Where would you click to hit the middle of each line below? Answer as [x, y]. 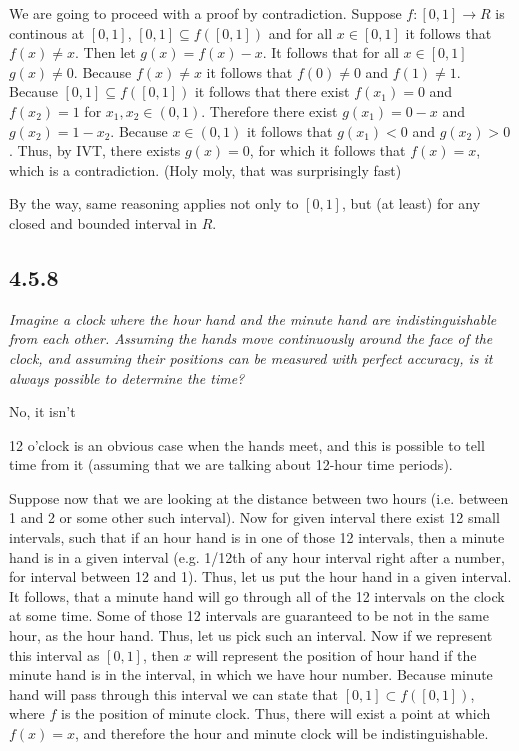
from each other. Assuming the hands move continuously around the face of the [251, 338]
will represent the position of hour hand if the [336, 654]
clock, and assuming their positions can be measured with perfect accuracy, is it [251, 357]
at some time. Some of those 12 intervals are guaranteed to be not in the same [249, 615]
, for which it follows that [327, 150]
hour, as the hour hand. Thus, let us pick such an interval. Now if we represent [251, 635]
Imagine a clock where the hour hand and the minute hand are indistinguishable [253, 318]
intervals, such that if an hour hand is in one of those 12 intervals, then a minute [257, 537]
